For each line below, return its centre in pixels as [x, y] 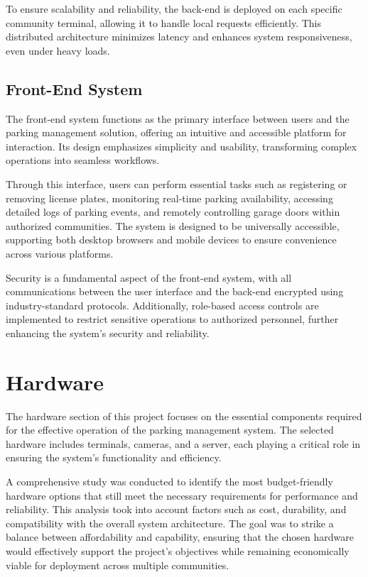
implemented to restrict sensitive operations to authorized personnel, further [172, 319]
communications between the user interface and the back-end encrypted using [175, 291]
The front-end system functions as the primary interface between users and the [178, 118]
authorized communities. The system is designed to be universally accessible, [173, 225]
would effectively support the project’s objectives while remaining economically [178, 550]
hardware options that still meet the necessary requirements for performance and [182, 495]
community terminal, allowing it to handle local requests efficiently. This [164, 22]
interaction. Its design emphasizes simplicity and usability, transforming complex [182, 146]
